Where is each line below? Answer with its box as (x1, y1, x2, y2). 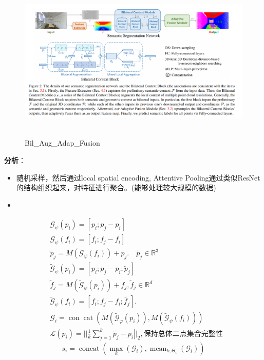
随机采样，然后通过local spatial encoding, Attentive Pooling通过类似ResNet (16, 172, 260, 183)
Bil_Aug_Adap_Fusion (25, 137, 100, 148)
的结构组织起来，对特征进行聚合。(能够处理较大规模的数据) (16, 182, 216, 193)
